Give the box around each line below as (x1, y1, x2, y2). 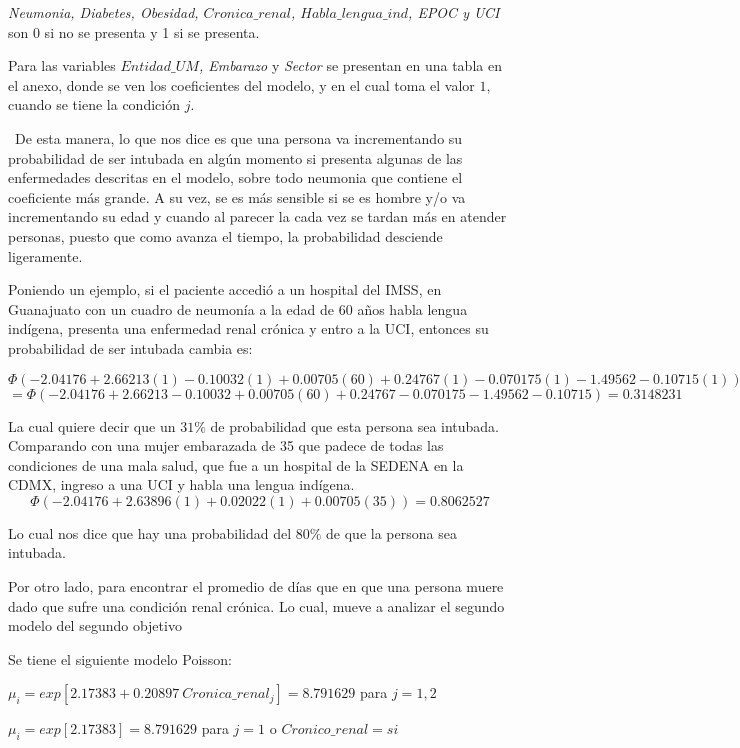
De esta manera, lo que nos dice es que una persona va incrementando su (14, 127, 463, 148)
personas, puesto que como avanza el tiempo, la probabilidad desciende (8, 225, 443, 246)
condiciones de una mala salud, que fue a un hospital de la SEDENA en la (8, 454, 464, 475)
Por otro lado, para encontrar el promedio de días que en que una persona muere (8, 576, 504, 597)
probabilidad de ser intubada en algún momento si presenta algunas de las (8, 147, 463, 168)
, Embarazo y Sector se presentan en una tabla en (198, 55, 502, 76)
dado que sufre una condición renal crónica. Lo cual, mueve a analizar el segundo (8, 595, 505, 616)
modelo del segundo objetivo (8, 615, 182, 636)
